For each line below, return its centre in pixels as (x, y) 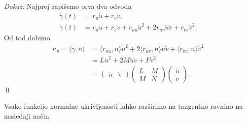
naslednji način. (28, 115)
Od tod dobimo (27, 38)
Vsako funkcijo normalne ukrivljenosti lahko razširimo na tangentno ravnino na (123, 106)
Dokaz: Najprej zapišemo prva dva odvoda (68, 6)
